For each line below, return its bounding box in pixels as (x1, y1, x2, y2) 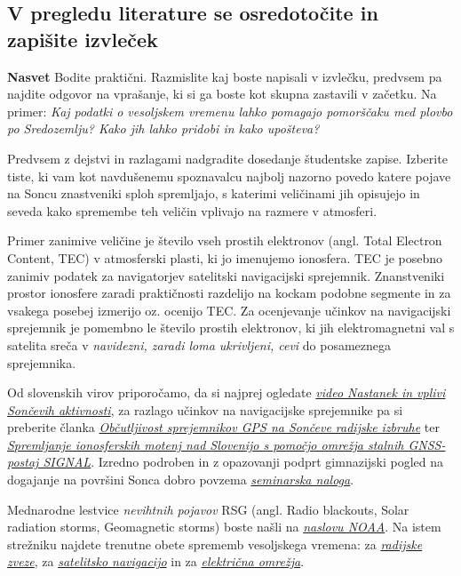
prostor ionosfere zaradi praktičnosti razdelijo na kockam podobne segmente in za (7, 284, 451, 302)
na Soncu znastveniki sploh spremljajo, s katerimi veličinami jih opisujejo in (7, 184, 420, 203)
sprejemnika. (7, 353, 76, 372)
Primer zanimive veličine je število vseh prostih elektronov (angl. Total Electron (7, 231, 442, 250)
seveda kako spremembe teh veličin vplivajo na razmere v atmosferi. (7, 201, 378, 220)
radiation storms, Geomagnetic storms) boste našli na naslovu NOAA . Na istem (7, 517, 441, 536)
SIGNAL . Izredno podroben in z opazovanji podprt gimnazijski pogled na (43, 452, 444, 471)
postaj (7, 452, 39, 471)
